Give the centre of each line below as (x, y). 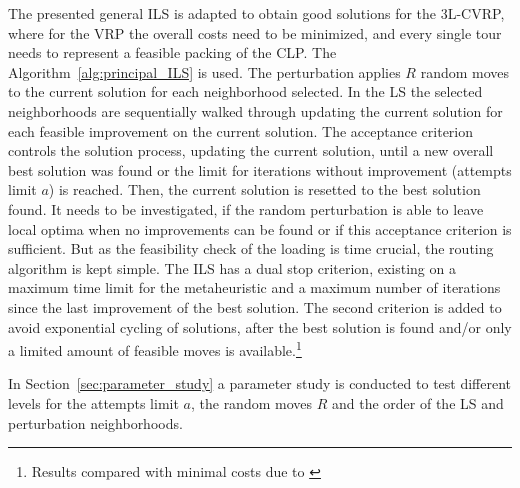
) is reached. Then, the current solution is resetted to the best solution (264, 189)
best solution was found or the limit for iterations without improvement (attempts (260, 169)
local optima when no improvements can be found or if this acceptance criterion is (260, 228)
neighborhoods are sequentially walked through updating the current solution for (255, 110)
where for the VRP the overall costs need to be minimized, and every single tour (255, 32)
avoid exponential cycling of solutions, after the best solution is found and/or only (260, 326)
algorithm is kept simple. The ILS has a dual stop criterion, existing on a (232, 267)
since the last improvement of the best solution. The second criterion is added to (255, 306)
